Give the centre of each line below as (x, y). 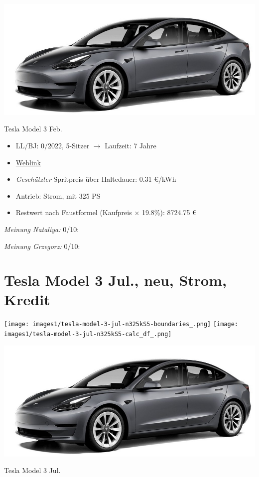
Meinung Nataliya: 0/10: (42, 229)
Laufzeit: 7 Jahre (130, 145)
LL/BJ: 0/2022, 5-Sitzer (53, 145)
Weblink (28, 162)
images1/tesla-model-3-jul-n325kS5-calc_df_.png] (88, 334)
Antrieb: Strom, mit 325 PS (58, 195)
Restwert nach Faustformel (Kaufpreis (74, 212)
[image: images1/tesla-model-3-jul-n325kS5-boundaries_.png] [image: (121, 324)
